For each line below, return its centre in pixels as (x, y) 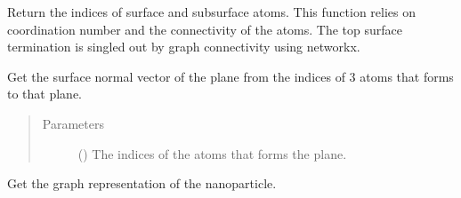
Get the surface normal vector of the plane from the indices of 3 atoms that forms (230, 76)
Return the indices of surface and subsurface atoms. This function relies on (212, 12)
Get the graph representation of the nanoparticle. (142, 183)
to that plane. (45, 94)
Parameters (73, 123)
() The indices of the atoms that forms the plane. (212, 153)
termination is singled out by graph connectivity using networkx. (184, 47)
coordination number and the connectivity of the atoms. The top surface (205, 29)
